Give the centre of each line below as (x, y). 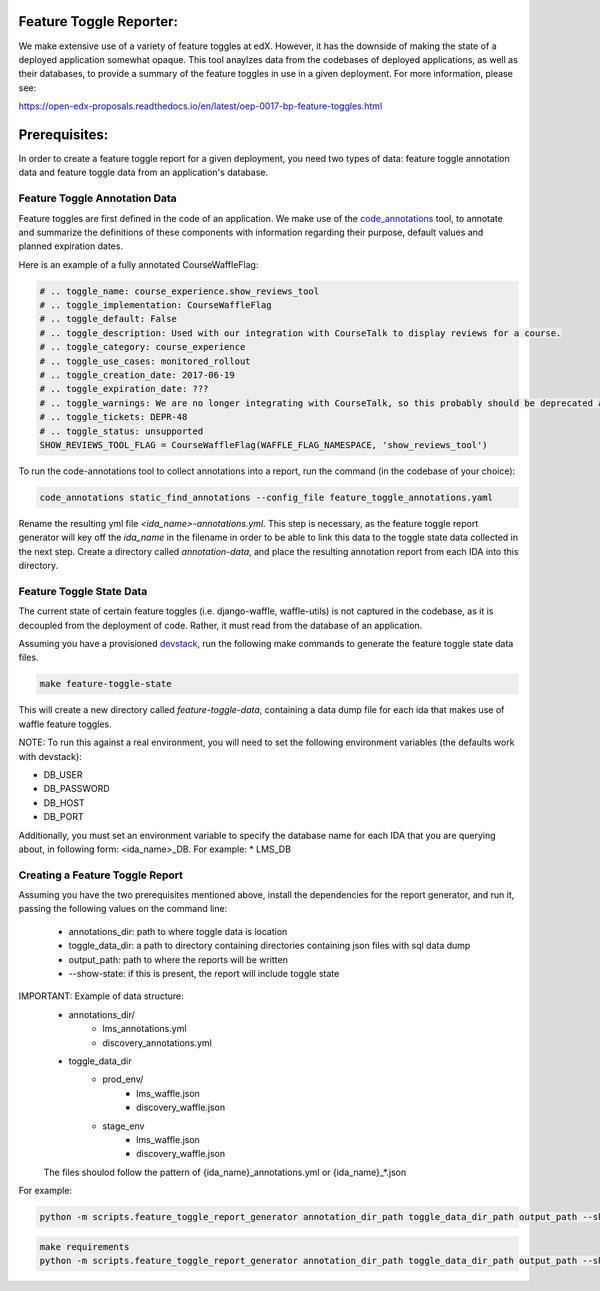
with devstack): (50, 756)
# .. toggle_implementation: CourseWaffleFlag (155, 305)
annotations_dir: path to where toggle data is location (178, 931)
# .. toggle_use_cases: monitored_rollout (145, 361)
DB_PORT (63, 817)
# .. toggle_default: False (108, 319)
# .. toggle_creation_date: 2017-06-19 (137, 375)
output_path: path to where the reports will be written (178, 959)
